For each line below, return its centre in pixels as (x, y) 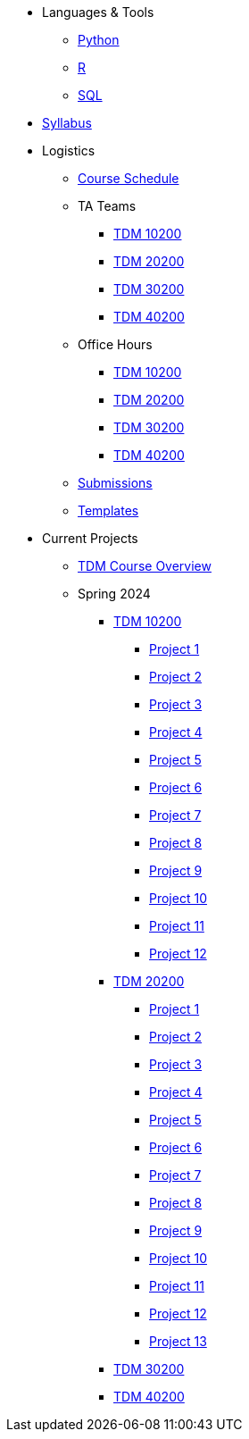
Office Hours (115, 344)
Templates (108, 510)
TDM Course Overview (145, 566)
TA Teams (107, 206)
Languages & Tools (98, 12)
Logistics (69, 151)
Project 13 (178, 1341)
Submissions (115, 483)
